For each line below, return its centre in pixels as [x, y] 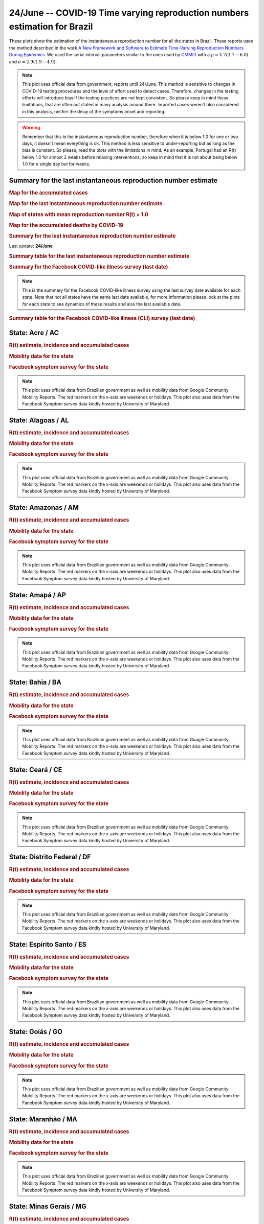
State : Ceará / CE [36, 769]
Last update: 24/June [31, 246]
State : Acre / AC [34, 333]
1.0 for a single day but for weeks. [56, 164]
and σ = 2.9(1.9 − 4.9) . [33, 62]
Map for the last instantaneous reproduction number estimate [86, 204]
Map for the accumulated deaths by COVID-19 [66, 225]
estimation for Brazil [51, 26]
